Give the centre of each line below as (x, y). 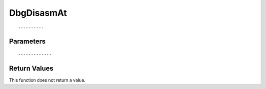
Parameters (27, 42)
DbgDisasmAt (38, 13)
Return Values (31, 68)
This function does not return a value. (47, 80)
